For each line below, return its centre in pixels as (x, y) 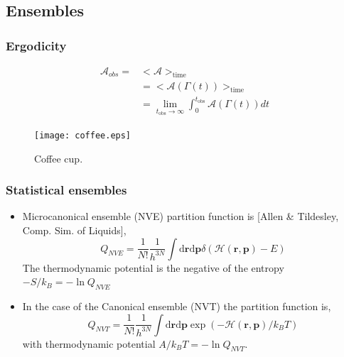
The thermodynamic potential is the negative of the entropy (153, 267)
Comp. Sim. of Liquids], (74, 230)
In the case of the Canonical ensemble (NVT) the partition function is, (177, 306)
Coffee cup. (59, 158)
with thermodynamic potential (89, 343)
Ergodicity (36, 45)
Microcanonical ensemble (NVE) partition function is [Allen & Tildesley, (181, 216)
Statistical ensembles (66, 190)
